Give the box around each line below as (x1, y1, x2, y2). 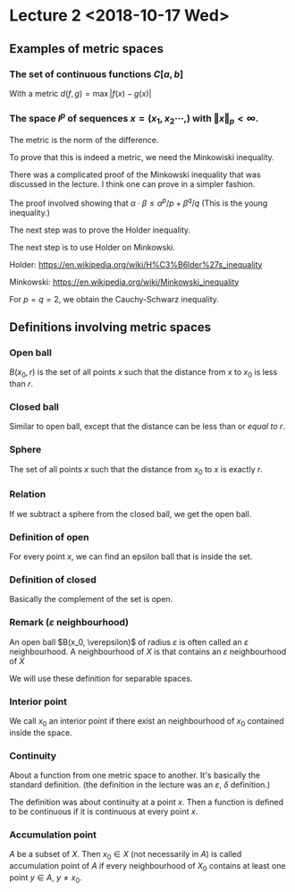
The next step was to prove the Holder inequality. (9, 225, 190, 235)
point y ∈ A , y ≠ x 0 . (9, 871, 82, 885)
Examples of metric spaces (9, 41, 164, 56)
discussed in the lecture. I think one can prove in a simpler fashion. (9, 178, 256, 189)
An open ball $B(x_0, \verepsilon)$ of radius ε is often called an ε (9, 636, 249, 647)
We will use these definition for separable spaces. (9, 673, 193, 684)
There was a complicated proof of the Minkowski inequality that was (9, 169, 261, 180)
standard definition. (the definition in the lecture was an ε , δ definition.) (9, 779, 271, 790)
